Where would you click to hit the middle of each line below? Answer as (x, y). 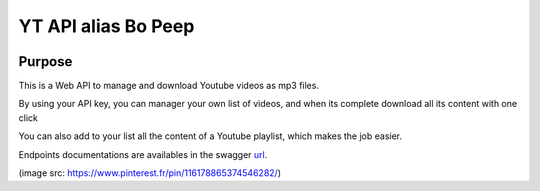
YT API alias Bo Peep (106, 26)
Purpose (45, 61)
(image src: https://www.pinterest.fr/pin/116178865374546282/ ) (150, 173)
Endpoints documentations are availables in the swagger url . (143, 154)
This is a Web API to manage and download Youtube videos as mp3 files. (169, 86)
